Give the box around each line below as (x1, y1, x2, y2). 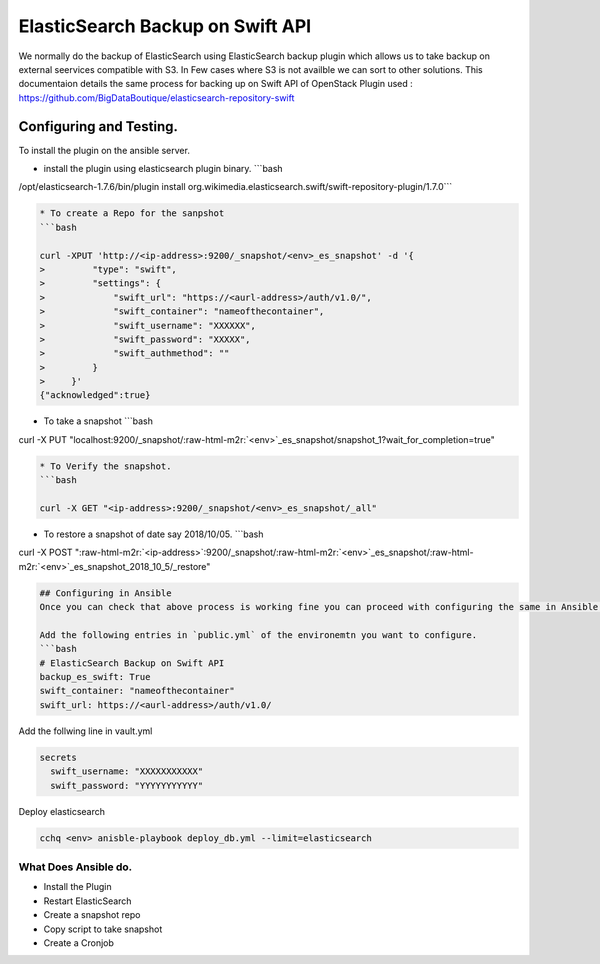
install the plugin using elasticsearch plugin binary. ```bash (43, 163, 284, 175)
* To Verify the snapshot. (39, 460, 172, 472)
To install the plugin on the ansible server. (18, 144, 190, 156)
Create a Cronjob (43, 936, 115, 949)
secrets (39, 751, 77, 763)
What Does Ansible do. (18, 860, 133, 874)
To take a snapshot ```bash (43, 415, 154, 427)
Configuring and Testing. (18, 118, 179, 135)
